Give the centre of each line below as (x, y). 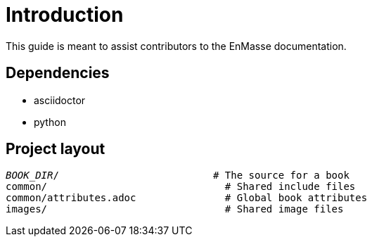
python (50, 122)
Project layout (56, 149)
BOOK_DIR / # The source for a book (178, 176)
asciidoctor (60, 100)
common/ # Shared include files (181, 187)
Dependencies (58, 73)
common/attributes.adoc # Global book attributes (187, 198)
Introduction (65, 15)
